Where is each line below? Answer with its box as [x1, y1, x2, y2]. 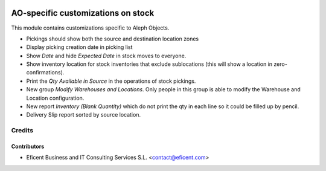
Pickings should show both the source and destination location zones [26, 35, 199, 42]
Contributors [11, 143, 45, 150]
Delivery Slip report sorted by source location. [26, 111, 141, 118]
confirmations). [26, 69, 65, 76]
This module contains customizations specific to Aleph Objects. [11, 24, 170, 31]
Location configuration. [26, 94, 85, 102]
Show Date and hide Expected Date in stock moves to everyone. [26, 52, 187, 59]
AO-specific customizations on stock [11, 8, 155, 18]
